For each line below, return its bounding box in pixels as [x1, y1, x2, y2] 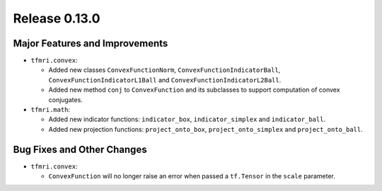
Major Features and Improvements [13, 37, 168, 49]
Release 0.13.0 [13, 11, 100, 26]
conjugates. [48, 95, 83, 104]
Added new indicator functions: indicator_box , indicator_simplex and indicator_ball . [48, 115, 325, 123]
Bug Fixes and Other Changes [13, 143, 148, 155]
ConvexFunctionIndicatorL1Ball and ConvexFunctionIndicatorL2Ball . [48, 75, 282, 84]
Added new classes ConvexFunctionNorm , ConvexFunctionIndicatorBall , [48, 66, 281, 74]
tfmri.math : [30, 106, 71, 114]
